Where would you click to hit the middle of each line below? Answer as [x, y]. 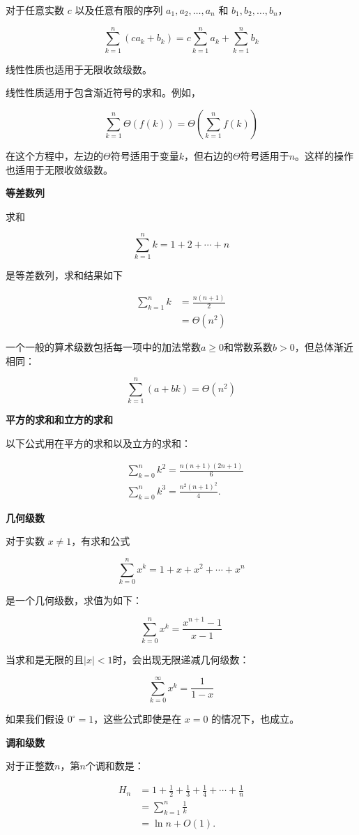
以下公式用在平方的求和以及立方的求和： [98, 443]
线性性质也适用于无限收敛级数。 [79, 69]
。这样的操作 [324, 155]
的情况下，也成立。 [255, 719]
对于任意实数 [35, 10]
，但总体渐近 [324, 347]
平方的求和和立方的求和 [59, 420]
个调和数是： [115, 766]
